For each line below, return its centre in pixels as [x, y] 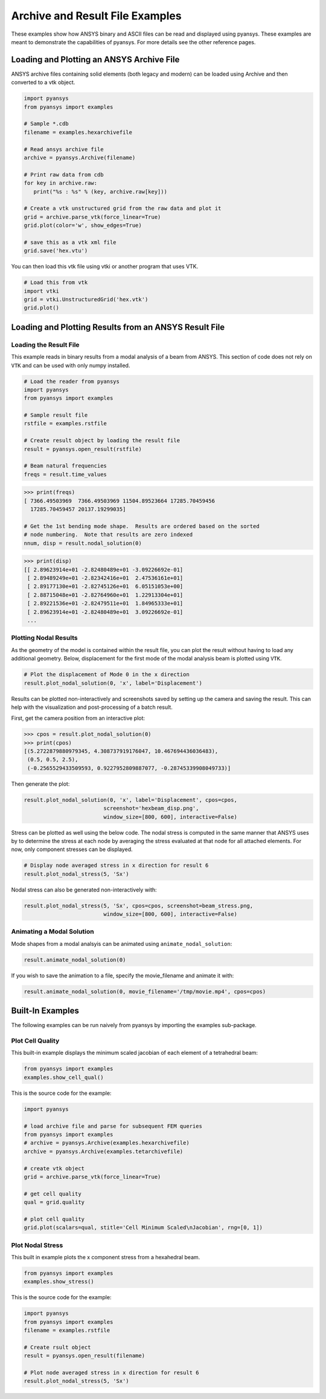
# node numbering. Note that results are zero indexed [108, 535]
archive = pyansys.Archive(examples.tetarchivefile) [104, 1151]
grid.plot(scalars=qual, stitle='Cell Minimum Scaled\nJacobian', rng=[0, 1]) [143, 1228]
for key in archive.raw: [61, 183]
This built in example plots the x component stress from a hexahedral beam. [106, 1257]
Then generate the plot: [40, 784]
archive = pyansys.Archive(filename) [80, 158]
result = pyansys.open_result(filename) [84, 1356]
